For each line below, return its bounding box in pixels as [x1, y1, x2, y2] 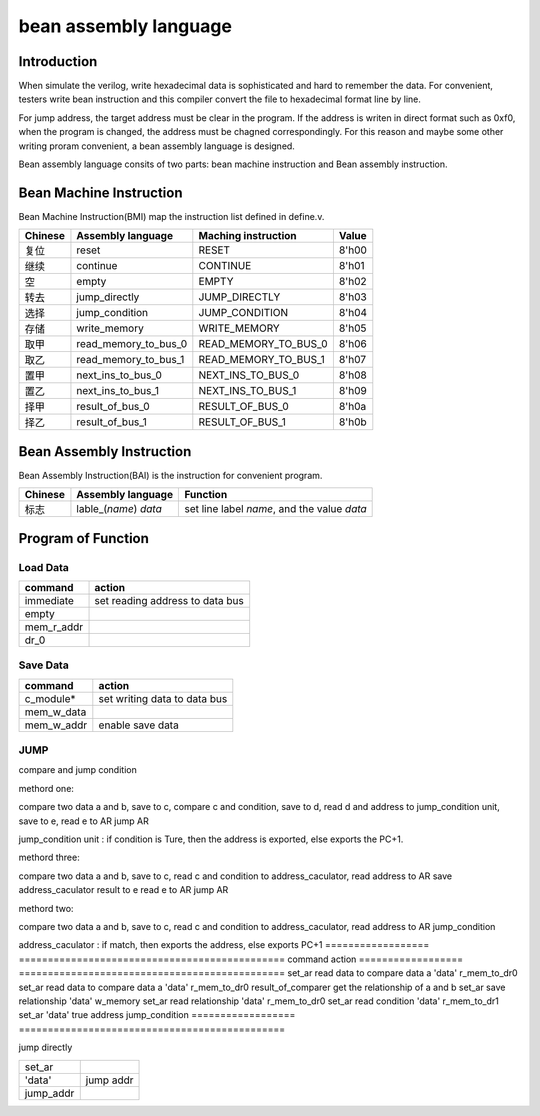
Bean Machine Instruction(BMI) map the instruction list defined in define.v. [18, 210, 325, 222]
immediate [24, 593, 75, 607]
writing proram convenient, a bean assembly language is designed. [18, 140, 295, 152]
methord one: [18, 782, 75, 794]
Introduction [18, 53, 98, 70]
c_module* [24, 691, 76, 705]
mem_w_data [24, 705, 87, 719]
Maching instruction [198, 229, 297, 243]
